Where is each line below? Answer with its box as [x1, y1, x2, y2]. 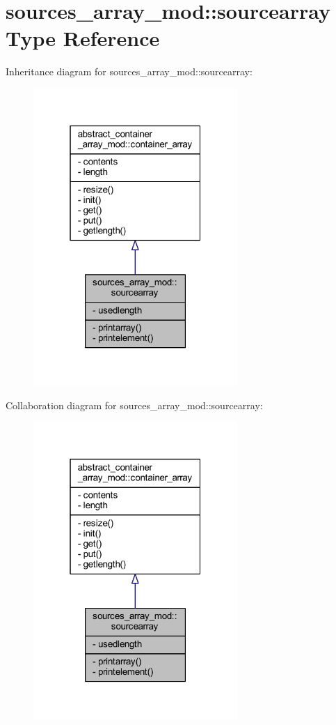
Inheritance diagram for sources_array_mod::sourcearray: [6, 64, 253, 79]
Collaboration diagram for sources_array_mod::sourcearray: [6, 397, 263, 412]
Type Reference [6, 24, 160, 52]
